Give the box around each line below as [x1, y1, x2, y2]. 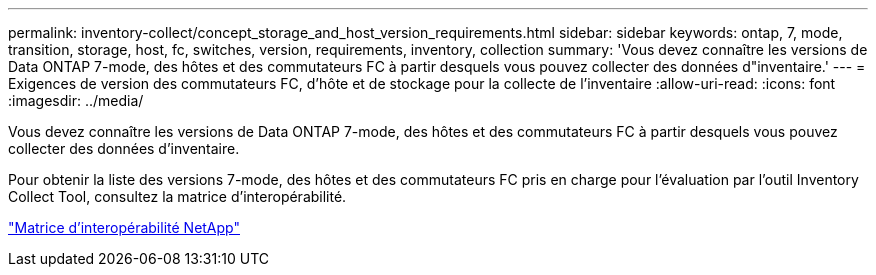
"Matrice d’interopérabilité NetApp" [8, 219, 240, 236]
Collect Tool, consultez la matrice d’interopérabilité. [8, 188, 347, 205]
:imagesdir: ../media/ [8, 92, 144, 109]
